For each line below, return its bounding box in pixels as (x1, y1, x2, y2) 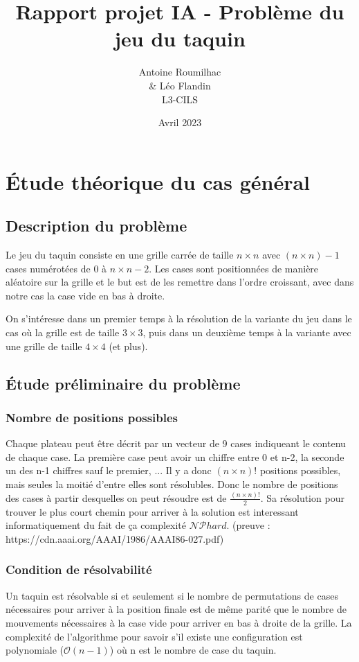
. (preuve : (226, 518, 270, 532)
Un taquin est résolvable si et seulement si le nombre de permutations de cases (6, 588, 338, 602)
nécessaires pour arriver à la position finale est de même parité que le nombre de (6, 602, 347, 616)
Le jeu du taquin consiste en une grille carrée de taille (6, 247, 234, 262)
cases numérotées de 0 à (6, 261, 107, 275)
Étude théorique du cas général (6, 167, 311, 195)
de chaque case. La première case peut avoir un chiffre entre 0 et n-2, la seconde (6, 449, 344, 464)
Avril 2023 (158, 115, 202, 130)
